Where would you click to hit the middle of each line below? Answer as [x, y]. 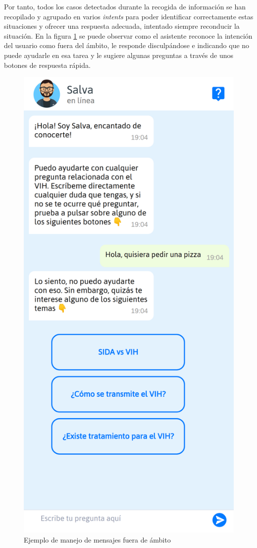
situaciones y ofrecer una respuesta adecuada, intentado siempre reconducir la [122, 26]
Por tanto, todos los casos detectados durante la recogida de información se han [125, 6]
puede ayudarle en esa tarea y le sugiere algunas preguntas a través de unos [119, 55]
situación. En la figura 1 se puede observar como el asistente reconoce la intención [128, 35]
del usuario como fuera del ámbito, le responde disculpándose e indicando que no [127, 45]
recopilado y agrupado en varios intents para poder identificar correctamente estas [129, 16]
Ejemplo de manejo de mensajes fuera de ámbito [97, 539]
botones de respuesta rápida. [47, 65]
